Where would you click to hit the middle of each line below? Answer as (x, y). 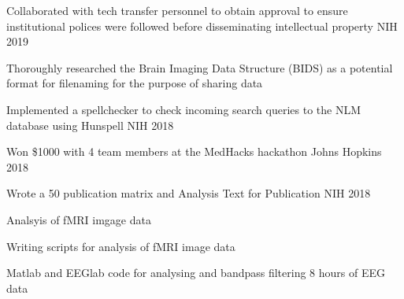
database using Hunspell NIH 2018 (90, 125)
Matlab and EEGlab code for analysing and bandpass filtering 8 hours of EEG (196, 273)
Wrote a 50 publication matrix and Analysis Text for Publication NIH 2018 (189, 193)
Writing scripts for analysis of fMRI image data (121, 246)
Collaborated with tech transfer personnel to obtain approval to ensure (177, 10)
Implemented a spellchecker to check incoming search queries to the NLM (184, 109)
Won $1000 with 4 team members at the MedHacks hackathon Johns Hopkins (194, 151)
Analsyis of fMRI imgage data (79, 219)
